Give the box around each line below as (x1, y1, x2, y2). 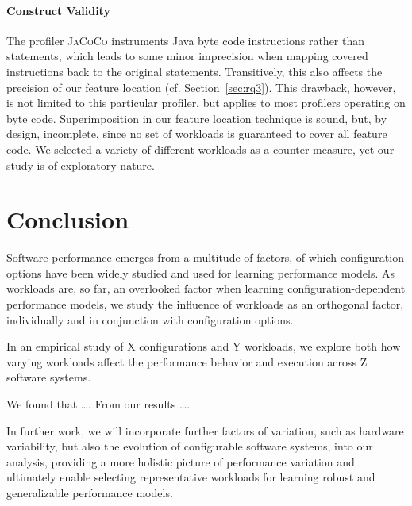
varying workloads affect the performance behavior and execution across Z (6, 353, 368, 370)
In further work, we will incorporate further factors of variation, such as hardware (6, 422, 404, 439)
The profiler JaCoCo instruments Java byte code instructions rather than (6, 32, 365, 48)
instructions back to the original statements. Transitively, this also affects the (6, 63, 383, 79)
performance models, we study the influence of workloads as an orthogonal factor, (6, 296, 404, 312)
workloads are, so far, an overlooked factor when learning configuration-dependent (6, 280, 406, 297)
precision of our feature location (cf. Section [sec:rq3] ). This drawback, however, (6, 79, 396, 95)
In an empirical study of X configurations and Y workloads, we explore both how (6, 338, 401, 355)
